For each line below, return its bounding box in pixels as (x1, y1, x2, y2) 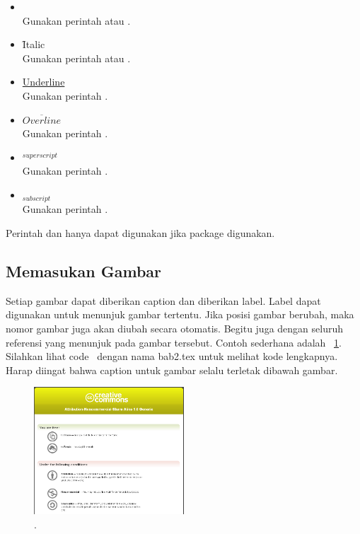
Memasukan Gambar (6, 260, 162, 281)
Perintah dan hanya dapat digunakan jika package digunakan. (6, 225, 275, 240)
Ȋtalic (22, 37, 45, 52)
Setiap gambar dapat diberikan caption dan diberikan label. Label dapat (6, 293, 321, 308)
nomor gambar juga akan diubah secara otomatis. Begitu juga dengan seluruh (6, 320, 344, 335)
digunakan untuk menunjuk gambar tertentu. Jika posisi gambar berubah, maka (6, 307, 354, 322)
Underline (22, 74, 65, 89)
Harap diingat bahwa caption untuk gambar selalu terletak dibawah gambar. (6, 362, 338, 377)
